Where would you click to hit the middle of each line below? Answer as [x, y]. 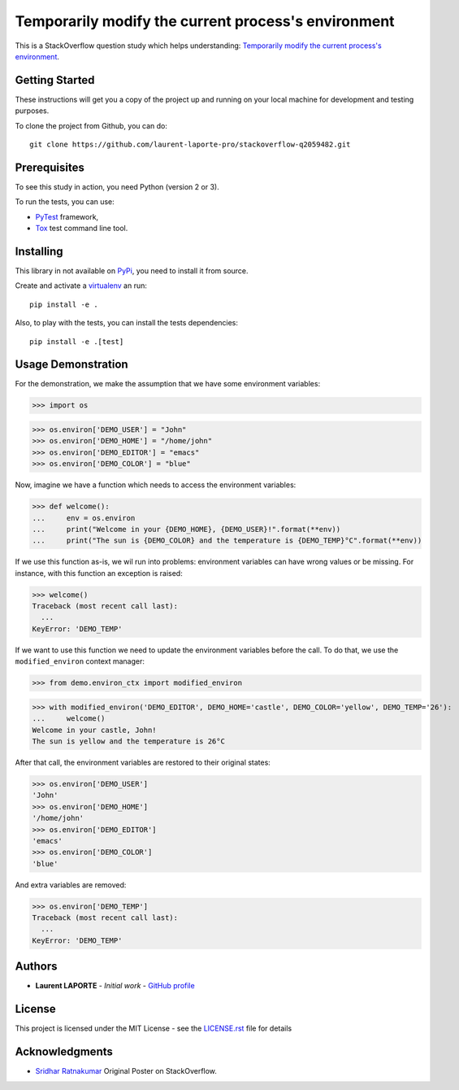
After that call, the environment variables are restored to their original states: [143, 762]
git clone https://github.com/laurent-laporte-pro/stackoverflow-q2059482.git [190, 145]
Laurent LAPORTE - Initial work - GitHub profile [115, 986]
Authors [36, 967]
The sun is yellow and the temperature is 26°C [128, 741]
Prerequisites [50, 167]
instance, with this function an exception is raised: [99, 573]
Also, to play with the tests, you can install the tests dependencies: [127, 323]
